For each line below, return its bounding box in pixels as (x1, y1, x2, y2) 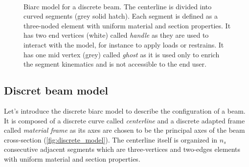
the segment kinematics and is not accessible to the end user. (23, 59, 206, 69)
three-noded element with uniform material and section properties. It (23, 20, 231, 30)
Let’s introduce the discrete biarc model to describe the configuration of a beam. (4, 105, 246, 116)
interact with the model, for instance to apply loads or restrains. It (23, 39, 224, 49)
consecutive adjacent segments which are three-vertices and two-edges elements (4, 144, 241, 154)
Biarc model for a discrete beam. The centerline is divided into (23, 1, 212, 11)
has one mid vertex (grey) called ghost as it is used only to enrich (23, 49, 220, 59)
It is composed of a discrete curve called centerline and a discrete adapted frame (4, 115, 245, 125)
